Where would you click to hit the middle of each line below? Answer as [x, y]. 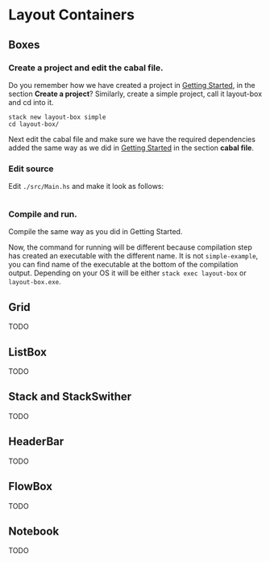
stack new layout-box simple [57, 117]
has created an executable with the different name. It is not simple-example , [133, 256]
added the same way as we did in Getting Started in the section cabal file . [131, 148]
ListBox [27, 352]
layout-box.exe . [35, 282]
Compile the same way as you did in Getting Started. [96, 232]
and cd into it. [31, 102]
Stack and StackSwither [70, 397]
